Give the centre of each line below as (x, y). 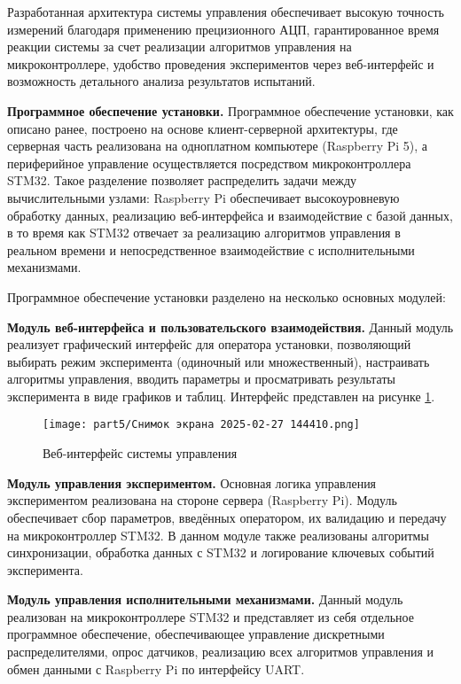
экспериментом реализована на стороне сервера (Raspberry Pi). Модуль (202, 500)
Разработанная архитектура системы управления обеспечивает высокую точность (226, 12)
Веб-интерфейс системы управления (140, 453)
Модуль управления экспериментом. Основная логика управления (192, 482)
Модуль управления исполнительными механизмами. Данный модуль (205, 599)
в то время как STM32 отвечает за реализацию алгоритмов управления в (204, 233)
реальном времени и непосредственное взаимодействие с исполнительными (211, 249)
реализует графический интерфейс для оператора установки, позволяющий (209, 344)
